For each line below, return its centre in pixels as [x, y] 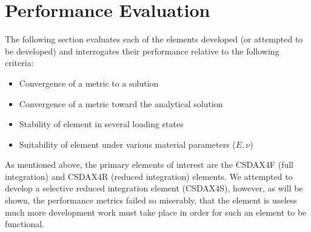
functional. [25, 224]
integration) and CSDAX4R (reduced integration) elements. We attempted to [149, 176]
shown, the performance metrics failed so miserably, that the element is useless [151, 200]
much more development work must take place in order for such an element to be [156, 212]
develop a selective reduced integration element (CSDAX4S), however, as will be [154, 188]
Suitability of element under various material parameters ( [127, 144]
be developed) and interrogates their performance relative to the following [142, 51]
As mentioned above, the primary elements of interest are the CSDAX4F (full [149, 164]
